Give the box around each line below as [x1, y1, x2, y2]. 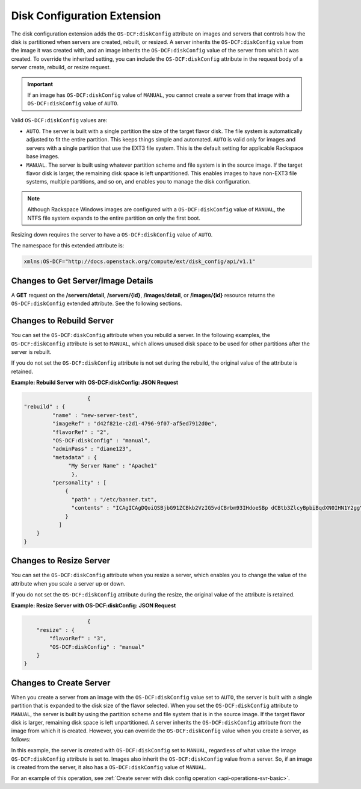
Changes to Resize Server [11, 555, 111, 566]
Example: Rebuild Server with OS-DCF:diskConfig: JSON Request [11, 379, 179, 386]
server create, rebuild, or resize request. [11, 64, 111, 71]
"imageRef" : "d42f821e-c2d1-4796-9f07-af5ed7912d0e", [52, 420, 218, 427]
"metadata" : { [52, 454, 97, 460]
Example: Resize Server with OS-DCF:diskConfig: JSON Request [11, 602, 176, 609]
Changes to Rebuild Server [11, 316, 114, 326]
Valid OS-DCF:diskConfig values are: [11, 116, 108, 123]
